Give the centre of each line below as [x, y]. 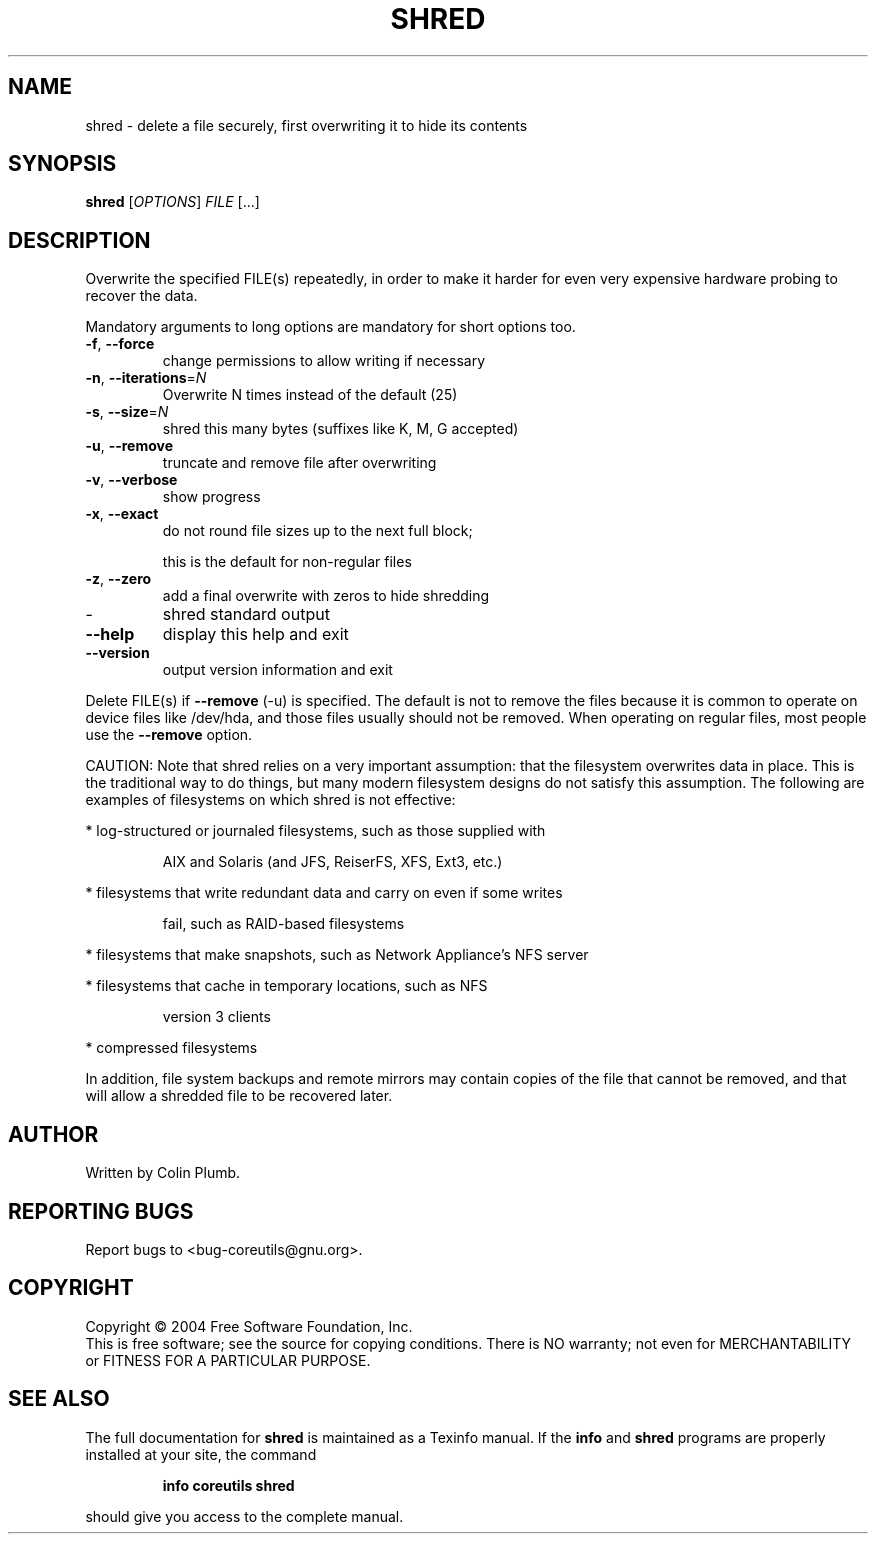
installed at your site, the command [201, 1454]
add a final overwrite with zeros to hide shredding [326, 596]
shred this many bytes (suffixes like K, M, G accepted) [340, 429]
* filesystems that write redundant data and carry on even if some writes [324, 893]
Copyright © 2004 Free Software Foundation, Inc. [249, 1326]
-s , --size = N [127, 412]
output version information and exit [277, 670]
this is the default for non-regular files [287, 562]
